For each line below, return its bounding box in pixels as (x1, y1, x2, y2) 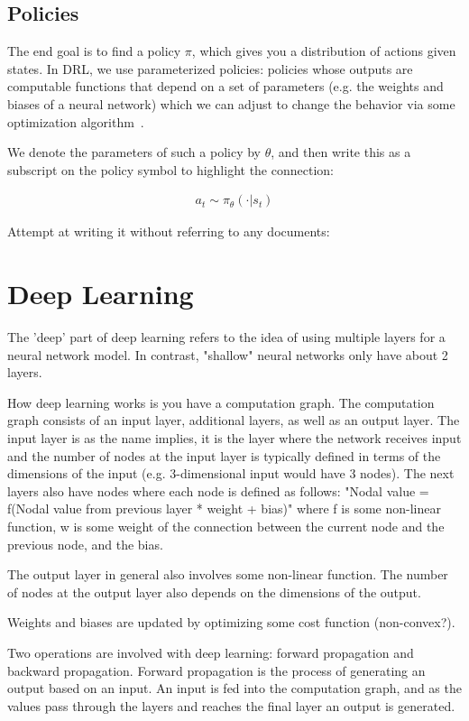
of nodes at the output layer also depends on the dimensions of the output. (7, 582, 421, 601)
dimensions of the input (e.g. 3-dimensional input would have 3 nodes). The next (7, 464, 455, 483)
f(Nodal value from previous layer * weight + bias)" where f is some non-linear (7, 499, 441, 518)
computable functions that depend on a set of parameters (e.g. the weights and (7, 77, 444, 96)
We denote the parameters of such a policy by (7, 143, 261, 162)
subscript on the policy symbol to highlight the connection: (7, 160, 334, 179)
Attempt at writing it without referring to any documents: (7, 222, 330, 241)
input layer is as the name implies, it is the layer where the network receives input (7, 429, 462, 448)
